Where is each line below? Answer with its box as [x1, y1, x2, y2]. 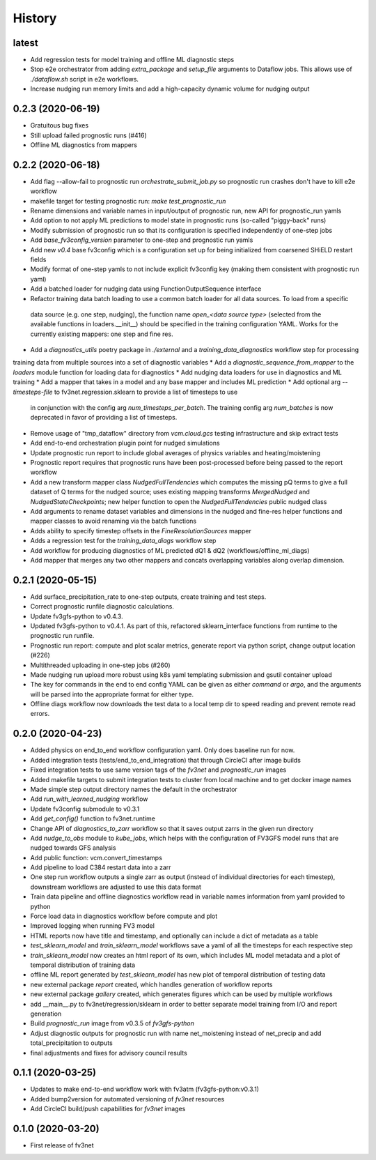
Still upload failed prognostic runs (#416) [30, 131, 148, 139]
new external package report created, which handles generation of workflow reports [30, 980, 273, 989]
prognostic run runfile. [30, 632, 95, 640]
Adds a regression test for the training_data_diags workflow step [30, 537, 217, 545]
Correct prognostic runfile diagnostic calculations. [30, 602, 174, 611]
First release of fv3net [30, 1141, 94, 1150]
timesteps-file [13, 388, 53, 396]
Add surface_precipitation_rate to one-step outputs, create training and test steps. [30, 593, 267, 601]
